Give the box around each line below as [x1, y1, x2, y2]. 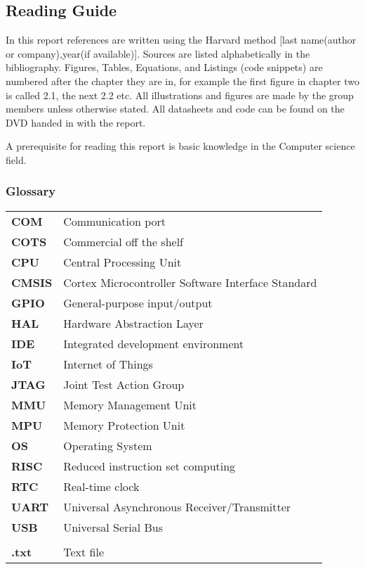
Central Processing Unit [63, 253, 182, 270]
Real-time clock [63, 478, 140, 494]
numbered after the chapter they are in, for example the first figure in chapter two [6, 73, 359, 88]
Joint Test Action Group [63, 376, 185, 392]
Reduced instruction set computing [63, 457, 236, 474]
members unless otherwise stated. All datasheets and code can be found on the [6, 101, 345, 116]
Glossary [6, 182, 56, 200]
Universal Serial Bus [63, 518, 164, 535]
